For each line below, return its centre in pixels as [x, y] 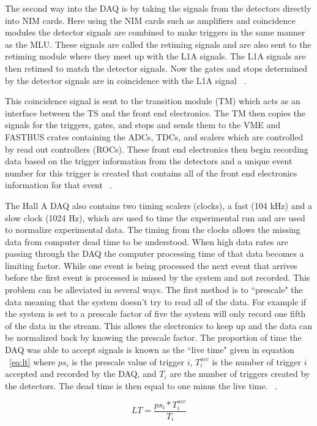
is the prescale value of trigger [128, 361]
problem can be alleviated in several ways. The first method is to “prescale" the [154, 290]
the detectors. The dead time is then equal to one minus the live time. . [141, 385]
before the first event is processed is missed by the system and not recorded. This [158, 277]
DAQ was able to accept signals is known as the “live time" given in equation [150, 350]
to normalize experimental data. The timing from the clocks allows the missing [153, 230]
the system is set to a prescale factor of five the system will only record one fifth [155, 314]
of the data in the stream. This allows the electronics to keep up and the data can [159, 325]
